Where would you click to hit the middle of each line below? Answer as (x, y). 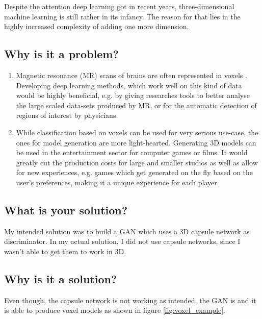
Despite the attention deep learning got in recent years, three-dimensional (119, 6)
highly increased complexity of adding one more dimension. (97, 26)
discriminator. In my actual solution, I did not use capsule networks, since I (122, 241)
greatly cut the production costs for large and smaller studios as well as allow (137, 162)
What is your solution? (66, 210)
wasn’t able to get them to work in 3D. (65, 251)
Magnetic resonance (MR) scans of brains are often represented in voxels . (132, 75)
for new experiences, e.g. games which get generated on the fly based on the (135, 172)
